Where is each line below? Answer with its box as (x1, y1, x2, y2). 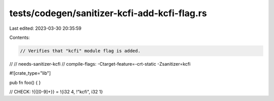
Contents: (9, 34, 30, 40)
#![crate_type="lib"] (9, 70, 51, 76)
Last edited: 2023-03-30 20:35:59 (9, 25, 82, 31)
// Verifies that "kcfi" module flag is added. (20, 48, 141, 54)
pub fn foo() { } (9, 79, 41, 85)
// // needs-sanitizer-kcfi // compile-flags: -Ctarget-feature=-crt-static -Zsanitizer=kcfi (9, 61, 191, 67)
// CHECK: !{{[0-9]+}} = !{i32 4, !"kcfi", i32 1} (9, 89, 104, 95)
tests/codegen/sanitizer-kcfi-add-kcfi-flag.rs (9, 8, 208, 19)
